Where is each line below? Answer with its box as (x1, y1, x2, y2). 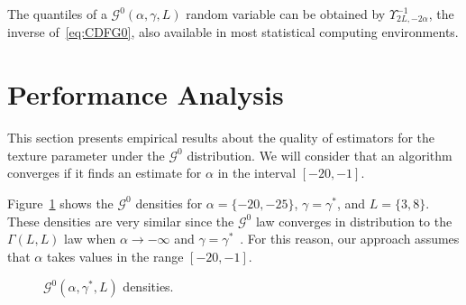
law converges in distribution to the (255, 211, 452, 230)
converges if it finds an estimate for (7, 163, 202, 182)
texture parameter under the (7, 145, 165, 164)
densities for (135, 193, 203, 212)
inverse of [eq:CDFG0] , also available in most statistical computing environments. (7, 23, 459, 42)
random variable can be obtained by (186, 5, 386, 23)
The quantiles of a (7, 5, 107, 23)
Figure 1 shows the (7, 193, 114, 212)
